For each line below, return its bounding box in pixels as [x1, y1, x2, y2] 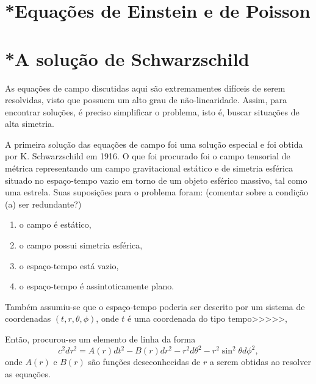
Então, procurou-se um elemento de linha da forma [5, 333, 196, 345]
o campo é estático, [19, 218, 92, 231]
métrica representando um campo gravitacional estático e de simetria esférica [5, 162, 293, 175]
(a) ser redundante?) [5, 197, 82, 210]
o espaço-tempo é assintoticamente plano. [19, 280, 174, 292]
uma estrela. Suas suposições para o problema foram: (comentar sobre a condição [5, 186, 308, 198]
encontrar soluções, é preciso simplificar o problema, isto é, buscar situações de [5, 105, 300, 118]
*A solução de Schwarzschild [5, 46, 250, 71]
